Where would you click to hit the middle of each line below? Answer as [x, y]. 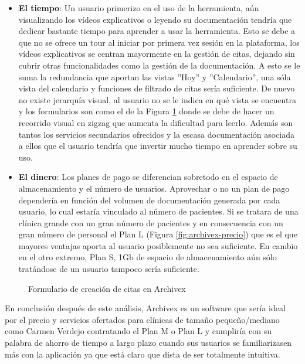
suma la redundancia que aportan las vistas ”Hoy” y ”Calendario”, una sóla [155, 76]
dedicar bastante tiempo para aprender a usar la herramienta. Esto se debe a [157, 31]
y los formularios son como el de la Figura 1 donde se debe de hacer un [146, 111]
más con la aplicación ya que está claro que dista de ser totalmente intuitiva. [143, 354]
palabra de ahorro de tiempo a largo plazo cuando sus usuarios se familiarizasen [148, 343]
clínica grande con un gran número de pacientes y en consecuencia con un [151, 222]
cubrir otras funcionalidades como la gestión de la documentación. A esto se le [159, 65]
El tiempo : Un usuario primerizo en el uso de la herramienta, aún [139, 8]
